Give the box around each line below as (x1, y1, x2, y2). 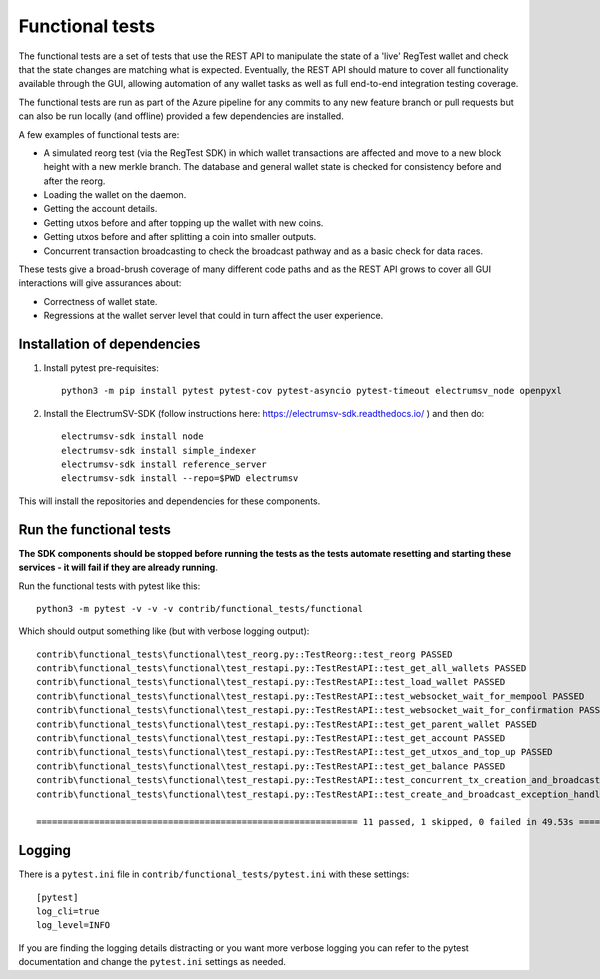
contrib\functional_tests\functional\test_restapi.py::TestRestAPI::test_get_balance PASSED (36, 760, 506, 772)
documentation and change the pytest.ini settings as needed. (18, 956, 287, 968)
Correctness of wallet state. (43, 295, 158, 307)
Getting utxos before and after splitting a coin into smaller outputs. (43, 231, 317, 243)
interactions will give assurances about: (18, 277, 182, 289)
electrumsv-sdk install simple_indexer (61, 445, 257, 456)
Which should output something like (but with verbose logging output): (18, 625, 310, 637)
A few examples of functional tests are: (18, 128, 180, 140)
